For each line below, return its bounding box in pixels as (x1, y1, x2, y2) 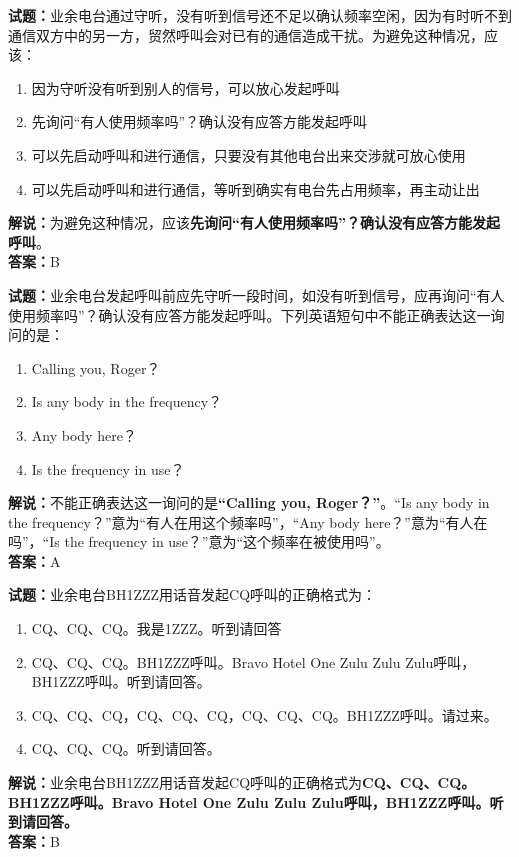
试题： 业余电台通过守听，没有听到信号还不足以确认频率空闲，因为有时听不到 (8, 5, 512, 25)
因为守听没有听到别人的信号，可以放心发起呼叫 (31, 77, 340, 98)
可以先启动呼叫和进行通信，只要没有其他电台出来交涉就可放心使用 (31, 144, 466, 165)
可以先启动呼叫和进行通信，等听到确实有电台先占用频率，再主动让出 (31, 178, 480, 199)
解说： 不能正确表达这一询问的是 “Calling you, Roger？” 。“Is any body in (8, 492, 490, 513)
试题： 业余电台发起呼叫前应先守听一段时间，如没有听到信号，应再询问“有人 (8, 284, 505, 305)
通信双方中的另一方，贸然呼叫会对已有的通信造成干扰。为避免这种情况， (8, 24, 484, 45)
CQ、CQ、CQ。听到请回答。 (31, 738, 221, 759)
